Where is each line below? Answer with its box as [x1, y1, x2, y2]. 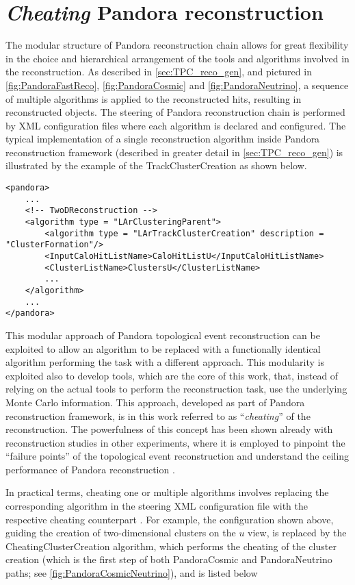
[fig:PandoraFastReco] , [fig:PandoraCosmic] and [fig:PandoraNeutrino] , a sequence [5, 77, 349, 92]
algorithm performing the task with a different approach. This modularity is [5, 355, 325, 369]
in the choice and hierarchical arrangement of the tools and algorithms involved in [5, 51, 350, 65]
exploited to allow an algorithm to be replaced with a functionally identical [5, 341, 321, 356]
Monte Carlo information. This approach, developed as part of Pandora [5, 395, 305, 409]
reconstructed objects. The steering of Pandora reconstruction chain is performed [5, 105, 345, 119]
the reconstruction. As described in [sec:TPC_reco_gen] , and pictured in [5, 64, 312, 79]
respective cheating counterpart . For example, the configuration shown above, [5, 512, 334, 526]
